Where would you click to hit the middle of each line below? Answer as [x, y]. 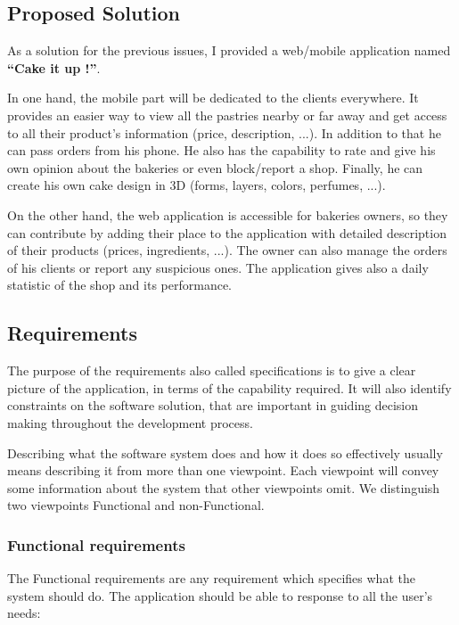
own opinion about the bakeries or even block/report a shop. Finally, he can [215, 167]
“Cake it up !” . [54, 67]
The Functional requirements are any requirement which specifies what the [211, 578]
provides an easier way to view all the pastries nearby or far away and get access [227, 115]
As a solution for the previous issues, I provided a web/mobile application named [229, 50]
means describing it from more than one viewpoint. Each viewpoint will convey [223, 470]
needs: [24, 613]
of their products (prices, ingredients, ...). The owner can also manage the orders [227, 250]
